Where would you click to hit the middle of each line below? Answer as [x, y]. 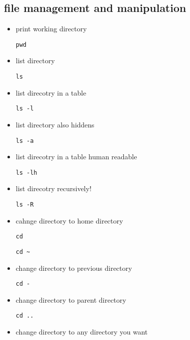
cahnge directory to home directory [69, 220]
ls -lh [26, 172]
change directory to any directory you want [82, 332]
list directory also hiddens [55, 124]
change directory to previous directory [74, 268]
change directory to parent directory [71, 299]
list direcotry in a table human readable [76, 157]
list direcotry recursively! [53, 188]
